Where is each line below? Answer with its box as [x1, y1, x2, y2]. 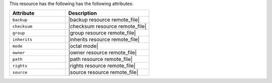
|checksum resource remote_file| [68, 23, 147, 30]
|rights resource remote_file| [68, 62, 135, 69]
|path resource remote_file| [68, 55, 133, 62]
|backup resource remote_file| [68, 16, 140, 23]
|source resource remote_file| [68, 69, 139, 76]
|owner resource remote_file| [68, 49, 137, 56]
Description [68, 10, 97, 17]
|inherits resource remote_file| [68, 36, 140, 43]
